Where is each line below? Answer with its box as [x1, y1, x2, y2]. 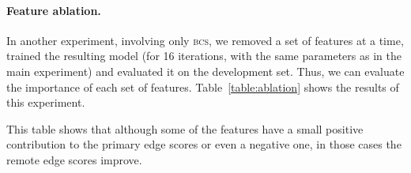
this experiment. [6, 94, 85, 111]
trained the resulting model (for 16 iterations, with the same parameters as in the [6, 47, 402, 64]
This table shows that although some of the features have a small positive [6, 120, 364, 137]
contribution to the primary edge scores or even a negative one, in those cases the [6, 136, 402, 152]
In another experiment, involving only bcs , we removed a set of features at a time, [6, 32, 404, 48]
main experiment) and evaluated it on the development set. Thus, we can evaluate [6, 62, 405, 79]
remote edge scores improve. [6, 151, 142, 167]
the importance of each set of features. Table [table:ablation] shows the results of [6, 78, 399, 95]
